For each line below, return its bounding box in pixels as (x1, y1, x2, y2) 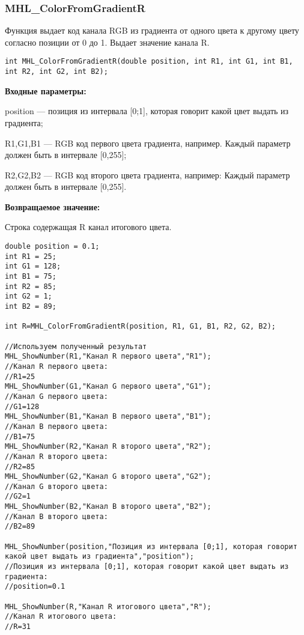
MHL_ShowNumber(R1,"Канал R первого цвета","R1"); (5, 352, 211, 361)
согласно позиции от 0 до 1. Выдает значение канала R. (5, 35, 210, 48)
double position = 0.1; (5, 242, 100, 251)
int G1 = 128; (5, 262, 61, 271)
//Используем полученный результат (5, 342, 147, 351)
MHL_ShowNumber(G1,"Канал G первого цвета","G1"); (5, 382, 211, 391)
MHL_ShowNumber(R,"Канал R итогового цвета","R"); (5, 602, 211, 611)
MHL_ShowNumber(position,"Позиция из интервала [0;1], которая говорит (5, 542, 297, 551)
